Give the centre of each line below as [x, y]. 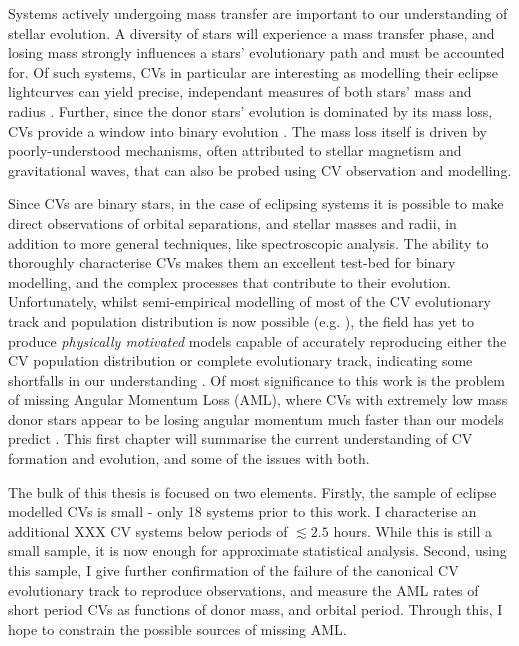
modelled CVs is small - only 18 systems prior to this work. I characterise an [242, 511]
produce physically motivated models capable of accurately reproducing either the [257, 340]
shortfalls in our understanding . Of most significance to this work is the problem [256, 379]
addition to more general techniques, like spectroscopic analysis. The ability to [248, 242]
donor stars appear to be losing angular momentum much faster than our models [256, 418]
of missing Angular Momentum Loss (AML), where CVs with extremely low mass [258, 399]
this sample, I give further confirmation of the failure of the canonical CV [233, 570]
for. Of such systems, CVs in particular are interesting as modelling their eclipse [253, 71]
